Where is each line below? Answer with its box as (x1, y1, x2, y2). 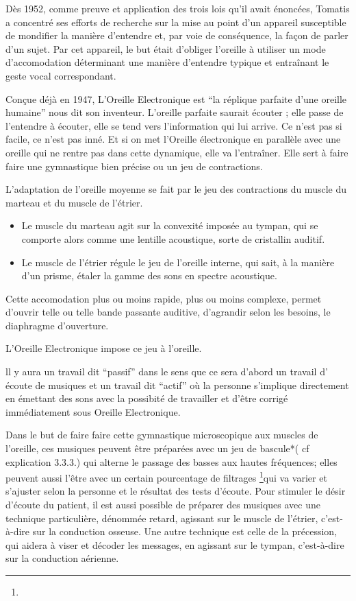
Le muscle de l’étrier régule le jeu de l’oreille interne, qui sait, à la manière (21, 255, 335, 269)
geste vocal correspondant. (5, 68, 116, 82)
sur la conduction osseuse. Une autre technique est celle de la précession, (32, 524, 338, 539)
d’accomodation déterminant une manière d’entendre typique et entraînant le (5, 55, 329, 69)
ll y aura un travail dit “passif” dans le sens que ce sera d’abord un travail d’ (5, 364, 328, 379)
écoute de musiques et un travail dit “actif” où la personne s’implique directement (5, 377, 349, 392)
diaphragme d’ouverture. (5, 318, 109, 332)
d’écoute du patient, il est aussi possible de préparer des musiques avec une (5, 497, 320, 512)
